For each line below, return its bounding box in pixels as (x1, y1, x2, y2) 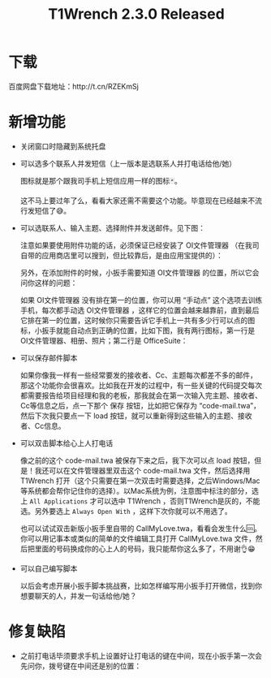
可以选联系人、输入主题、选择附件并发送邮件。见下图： (19, 222, 205, 232)
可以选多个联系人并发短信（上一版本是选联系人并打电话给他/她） (19, 158, 237, 168)
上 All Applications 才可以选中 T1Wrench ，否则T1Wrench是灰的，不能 (19, 496, 260, 506)
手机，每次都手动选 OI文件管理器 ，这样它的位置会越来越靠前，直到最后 (19, 305, 260, 315)
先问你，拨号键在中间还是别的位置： (19, 661, 142, 671)
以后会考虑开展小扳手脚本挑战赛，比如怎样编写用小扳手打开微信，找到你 (19, 581, 262, 590)
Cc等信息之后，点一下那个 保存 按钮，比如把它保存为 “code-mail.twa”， (19, 400, 261, 410)
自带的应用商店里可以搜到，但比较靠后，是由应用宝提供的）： (19, 250, 223, 260)
